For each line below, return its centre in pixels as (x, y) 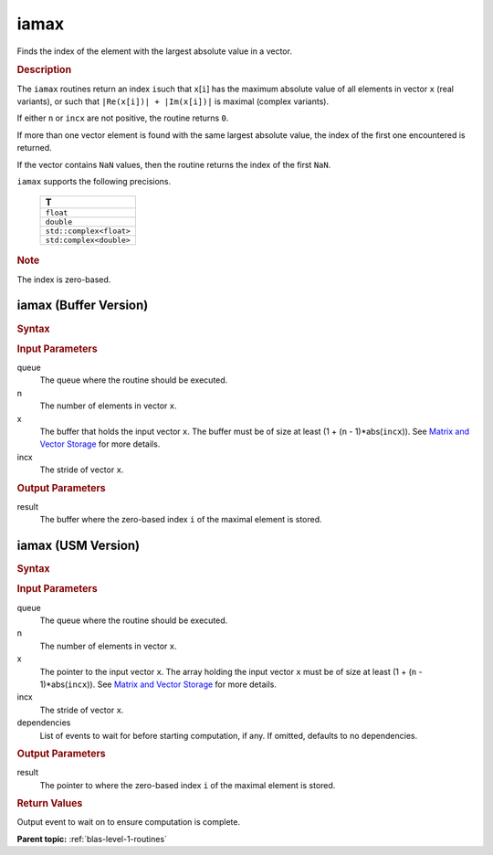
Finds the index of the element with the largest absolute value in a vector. (154, 51)
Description (44, 70)
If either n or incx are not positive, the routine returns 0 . (123, 118)
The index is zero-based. (64, 280)
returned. (34, 148)
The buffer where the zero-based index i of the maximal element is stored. (181, 520)
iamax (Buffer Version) (83, 306)
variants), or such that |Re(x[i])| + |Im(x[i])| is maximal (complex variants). (173, 101)
